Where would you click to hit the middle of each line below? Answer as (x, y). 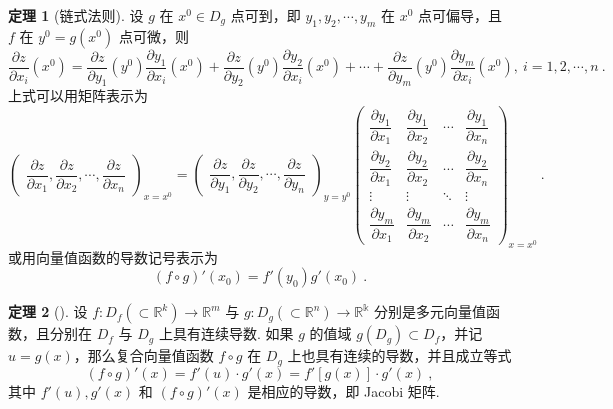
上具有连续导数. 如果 (226, 333)
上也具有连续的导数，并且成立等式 (399, 355)
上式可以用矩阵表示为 (78, 95)
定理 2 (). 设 (48, 311)
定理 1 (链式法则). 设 (76, 15)
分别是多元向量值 (430, 311)
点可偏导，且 (460, 15)
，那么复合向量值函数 (143, 355)
